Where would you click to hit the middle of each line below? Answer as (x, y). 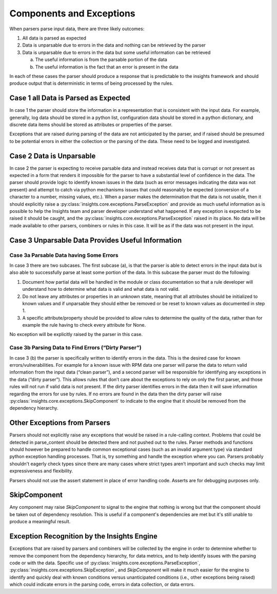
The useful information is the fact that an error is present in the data (107, 67)
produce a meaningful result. (40, 522)
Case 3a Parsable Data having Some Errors (64, 255)
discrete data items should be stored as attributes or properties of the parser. (91, 124)
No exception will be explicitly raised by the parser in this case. (76, 334)
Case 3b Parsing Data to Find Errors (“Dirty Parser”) (75, 348)
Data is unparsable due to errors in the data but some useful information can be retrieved (116, 52)
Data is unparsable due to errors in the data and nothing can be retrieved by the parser (114, 45)
